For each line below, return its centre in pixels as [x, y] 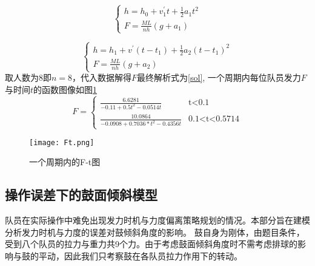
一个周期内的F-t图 [65, 162]
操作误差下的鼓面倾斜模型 [81, 195]
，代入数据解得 [102, 77]
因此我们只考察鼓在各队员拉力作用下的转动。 [153, 255]
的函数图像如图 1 [65, 89]
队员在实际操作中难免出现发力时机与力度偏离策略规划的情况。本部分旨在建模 [157, 220]
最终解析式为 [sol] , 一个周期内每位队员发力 [219, 77]
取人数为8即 [28, 77]
